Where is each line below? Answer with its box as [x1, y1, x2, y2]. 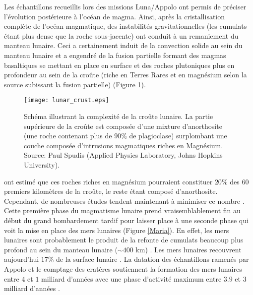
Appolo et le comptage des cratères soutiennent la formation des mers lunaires [4, 263, 242, 274]
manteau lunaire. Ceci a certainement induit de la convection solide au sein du [4, 40, 243, 51]
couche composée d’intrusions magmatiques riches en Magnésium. [24, 140, 223, 150]
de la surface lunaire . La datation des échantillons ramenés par [56, 254, 249, 264]
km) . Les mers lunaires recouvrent [135, 244, 242, 254]
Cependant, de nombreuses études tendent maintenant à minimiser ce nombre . [4, 195, 245, 206]
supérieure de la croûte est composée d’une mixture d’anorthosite [24, 120, 222, 131]
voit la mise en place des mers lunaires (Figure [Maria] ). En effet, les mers [4, 225, 229, 235]
